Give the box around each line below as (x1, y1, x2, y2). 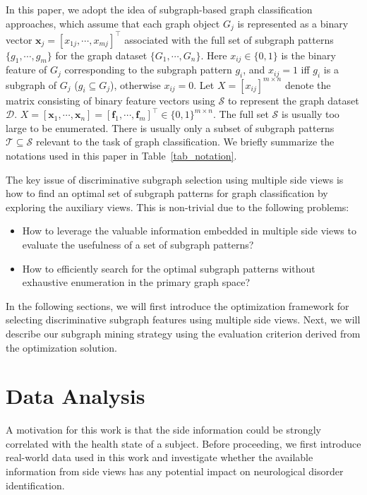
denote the (284, 77, 331, 92)
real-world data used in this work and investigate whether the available (6, 450, 313, 465)
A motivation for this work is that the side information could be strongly (6, 422, 321, 437)
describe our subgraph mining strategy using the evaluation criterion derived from (6, 326, 361, 340)
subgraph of (6, 77, 57, 92)
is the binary (281, 47, 336, 62)
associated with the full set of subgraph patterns (124, 32, 334, 47)
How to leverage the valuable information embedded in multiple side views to (22, 223, 356, 238)
